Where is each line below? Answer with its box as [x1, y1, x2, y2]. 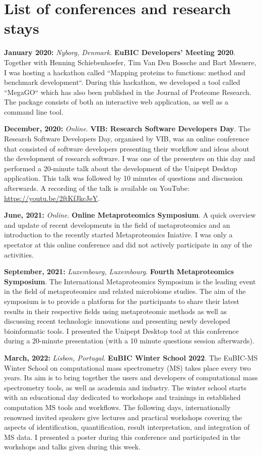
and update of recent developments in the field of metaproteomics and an [4, 219, 230, 230]
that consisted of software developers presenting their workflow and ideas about [4, 143, 249, 154]
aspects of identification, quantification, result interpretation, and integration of [4, 422, 250, 432]
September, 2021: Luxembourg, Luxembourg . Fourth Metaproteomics [4, 266, 234, 277]
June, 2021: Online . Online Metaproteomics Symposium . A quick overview [4, 210, 256, 220]
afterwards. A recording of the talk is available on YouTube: [4, 183, 189, 193]
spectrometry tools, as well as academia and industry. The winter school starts [4, 382, 247, 392]
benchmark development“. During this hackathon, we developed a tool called [4, 77, 240, 87]
